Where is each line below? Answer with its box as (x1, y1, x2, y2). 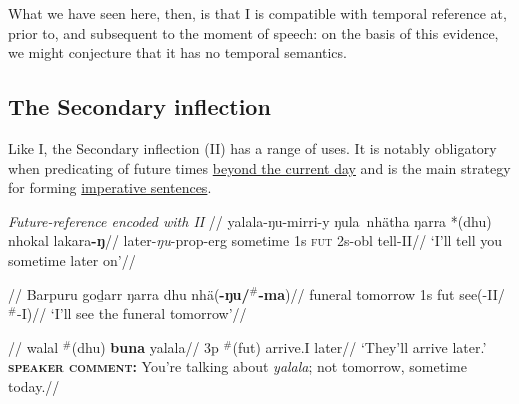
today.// (8, 375, 60, 396)
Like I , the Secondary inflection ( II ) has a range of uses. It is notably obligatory (8, 137, 497, 158)
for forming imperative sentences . (8, 177, 212, 198)
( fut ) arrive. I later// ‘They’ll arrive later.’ (232, 336, 487, 357)
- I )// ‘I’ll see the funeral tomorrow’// (16, 303, 247, 324)
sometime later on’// (8, 249, 136, 270)
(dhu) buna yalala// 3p (71, 336, 219, 357)
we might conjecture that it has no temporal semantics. (8, 42, 347, 63)
